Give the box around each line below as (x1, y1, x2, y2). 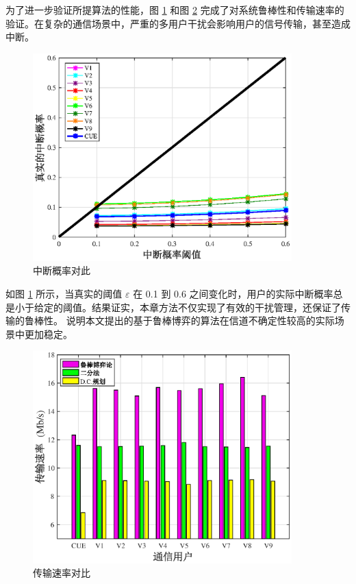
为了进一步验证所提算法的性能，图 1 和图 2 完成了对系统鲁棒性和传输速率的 (5, 3, 344, 16)
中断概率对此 (33, 263, 90, 278)
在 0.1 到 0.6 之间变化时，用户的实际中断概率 (133, 286, 333, 300)
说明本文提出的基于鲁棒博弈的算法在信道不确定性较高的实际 (66, 313, 335, 328)
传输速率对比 (33, 565, 90, 580)
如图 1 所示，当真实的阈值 (5, 286, 123, 300)
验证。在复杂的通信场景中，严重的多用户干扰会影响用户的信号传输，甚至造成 (5, 16, 351, 30)
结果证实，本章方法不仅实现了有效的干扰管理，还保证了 (91, 300, 341, 314)
